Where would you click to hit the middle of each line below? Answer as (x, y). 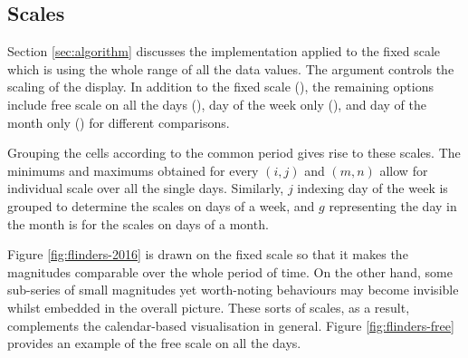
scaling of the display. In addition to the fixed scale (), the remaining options (220, 87)
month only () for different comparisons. (119, 122)
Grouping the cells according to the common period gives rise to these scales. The (234, 153)
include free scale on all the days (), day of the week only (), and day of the (217, 104)
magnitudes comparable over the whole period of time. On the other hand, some (230, 271)
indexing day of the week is (372, 188)
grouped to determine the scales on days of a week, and (161, 205)
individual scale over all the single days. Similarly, (146, 188)
